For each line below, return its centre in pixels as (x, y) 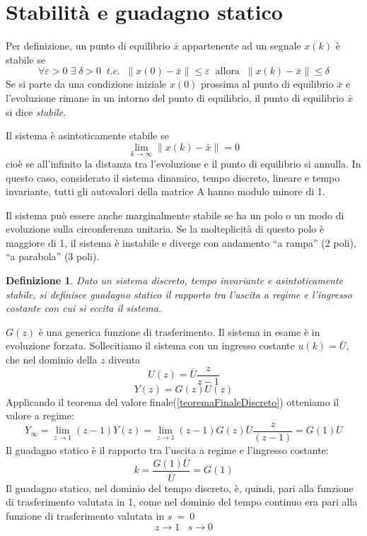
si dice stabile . (36, 111)
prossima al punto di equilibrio (267, 84)
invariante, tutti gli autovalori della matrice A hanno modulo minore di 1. (165, 191)
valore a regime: (40, 415)
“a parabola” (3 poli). (53, 256)
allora (227, 72)
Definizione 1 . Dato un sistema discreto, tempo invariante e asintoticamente (175, 280)
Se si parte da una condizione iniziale (86, 84)
